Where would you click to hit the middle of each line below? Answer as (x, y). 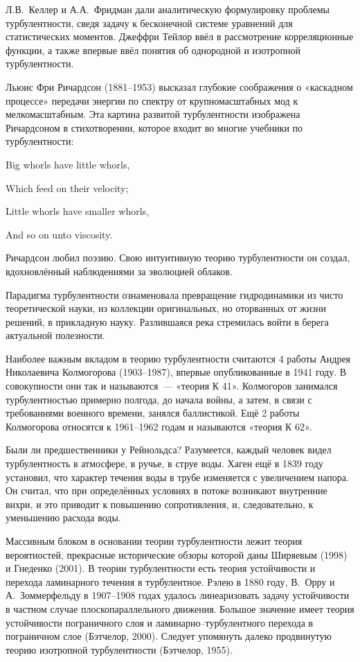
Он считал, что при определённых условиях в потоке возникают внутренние (166, 490)
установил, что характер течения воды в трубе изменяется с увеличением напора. (177, 477)
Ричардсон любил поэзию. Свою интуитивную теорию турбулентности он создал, (178, 258)
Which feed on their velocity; (67, 188)
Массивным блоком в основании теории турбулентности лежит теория (154, 541)
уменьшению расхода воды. (63, 517)
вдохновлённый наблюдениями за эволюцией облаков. (119, 271)
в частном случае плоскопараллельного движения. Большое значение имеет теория (180, 608)
